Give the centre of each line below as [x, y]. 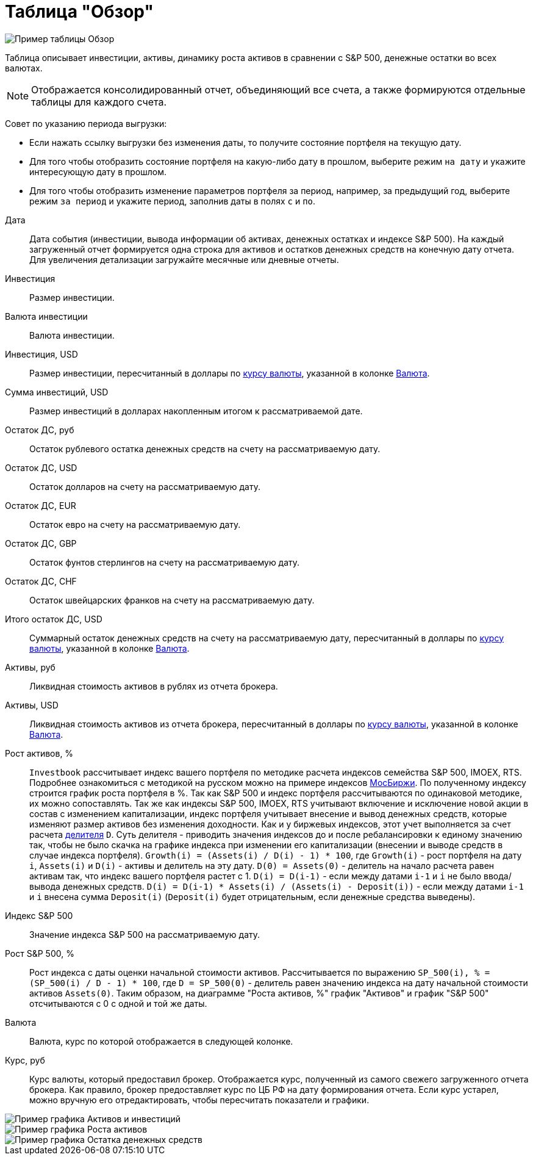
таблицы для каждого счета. [99, 102]
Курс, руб [25, 1060]
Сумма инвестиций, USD [57, 392]
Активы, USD [32, 705]
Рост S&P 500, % [40, 953]
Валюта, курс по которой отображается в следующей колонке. [161, 1041]
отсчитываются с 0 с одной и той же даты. [118, 1003]
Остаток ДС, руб [40, 430]
